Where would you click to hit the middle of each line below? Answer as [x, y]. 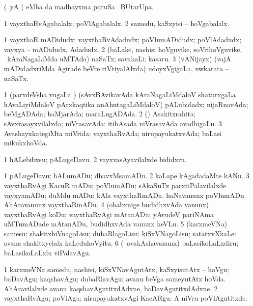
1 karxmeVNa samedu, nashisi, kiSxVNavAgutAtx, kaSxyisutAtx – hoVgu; [117, 269]
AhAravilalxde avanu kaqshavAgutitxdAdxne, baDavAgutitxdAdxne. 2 [111, 288]
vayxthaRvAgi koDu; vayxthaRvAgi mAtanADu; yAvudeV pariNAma [109, 214]
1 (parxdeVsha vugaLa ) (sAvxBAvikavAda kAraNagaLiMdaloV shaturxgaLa [120, 95]
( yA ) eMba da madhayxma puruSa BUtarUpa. [79, 6]
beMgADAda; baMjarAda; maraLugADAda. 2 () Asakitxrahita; [100, 114]
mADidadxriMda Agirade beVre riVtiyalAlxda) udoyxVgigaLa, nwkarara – [116, 68]
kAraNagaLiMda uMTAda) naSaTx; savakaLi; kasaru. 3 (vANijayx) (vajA [119, 59]
